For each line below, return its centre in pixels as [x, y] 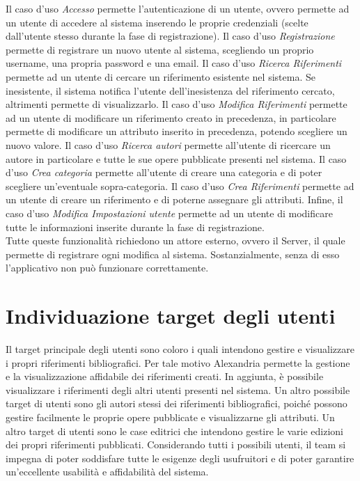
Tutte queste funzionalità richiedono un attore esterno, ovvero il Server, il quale [175, 240]
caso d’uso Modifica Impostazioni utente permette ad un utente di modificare [169, 213]
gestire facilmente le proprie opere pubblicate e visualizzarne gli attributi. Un [170, 417]
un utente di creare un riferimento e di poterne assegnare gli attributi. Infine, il [174, 199]
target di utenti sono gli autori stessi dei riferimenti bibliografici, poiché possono [177, 403]
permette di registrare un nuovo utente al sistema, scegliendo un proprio [160, 49]
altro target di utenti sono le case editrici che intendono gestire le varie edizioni [174, 431]
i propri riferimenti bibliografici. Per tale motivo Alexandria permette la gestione [178, 362]
